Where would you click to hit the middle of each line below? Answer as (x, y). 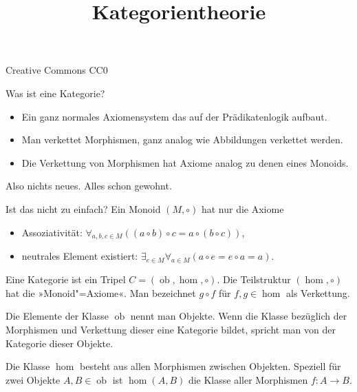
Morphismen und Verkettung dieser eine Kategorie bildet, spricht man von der (171, 329)
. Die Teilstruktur (254, 279)
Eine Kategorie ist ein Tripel (66, 279)
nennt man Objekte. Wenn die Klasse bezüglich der (239, 316)
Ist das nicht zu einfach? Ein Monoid (83, 208)
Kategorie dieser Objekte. (60, 343)
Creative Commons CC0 (57, 70)
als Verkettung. (318, 292)
